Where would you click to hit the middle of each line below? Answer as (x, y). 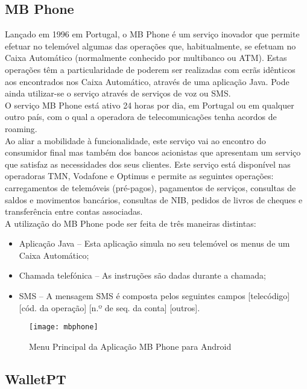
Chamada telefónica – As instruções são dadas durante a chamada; (142, 275)
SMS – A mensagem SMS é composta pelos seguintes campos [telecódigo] (154, 296)
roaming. (21, 128)
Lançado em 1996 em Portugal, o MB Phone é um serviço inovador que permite (152, 34)
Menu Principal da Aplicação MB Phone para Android (130, 346)
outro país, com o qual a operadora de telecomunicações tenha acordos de (141, 117)
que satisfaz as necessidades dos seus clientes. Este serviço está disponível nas (148, 164)
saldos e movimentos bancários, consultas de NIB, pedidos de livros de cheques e (154, 199)
